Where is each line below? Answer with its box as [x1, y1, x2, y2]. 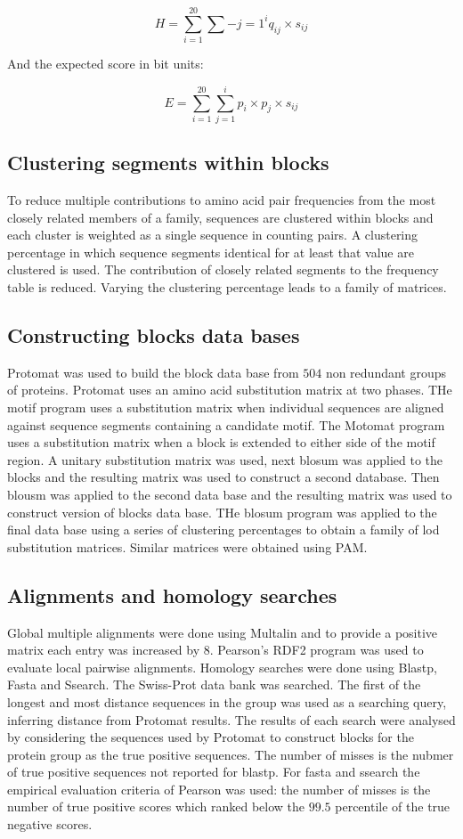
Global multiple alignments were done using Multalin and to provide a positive [7, 623, 438, 641]
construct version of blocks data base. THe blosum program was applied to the [7, 502, 437, 521]
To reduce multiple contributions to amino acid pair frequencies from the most [7, 191, 436, 209]
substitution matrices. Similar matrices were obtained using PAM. [7, 537, 368, 556]
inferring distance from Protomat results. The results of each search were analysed [7, 710, 456, 729]
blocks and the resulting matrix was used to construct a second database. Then [7, 468, 440, 486]
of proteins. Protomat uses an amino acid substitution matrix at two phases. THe [7, 380, 452, 399]
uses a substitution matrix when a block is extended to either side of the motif [7, 433, 435, 452]
